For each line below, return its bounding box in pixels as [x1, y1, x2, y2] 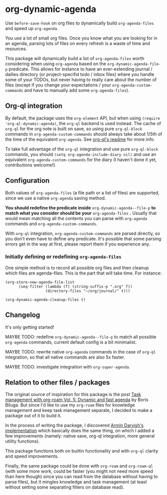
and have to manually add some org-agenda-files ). [24, 87, 130, 93]
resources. [5, 45, 27, 51]
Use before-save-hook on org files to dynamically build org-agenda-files [5, 20, 154, 26]
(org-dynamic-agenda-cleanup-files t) [5, 297, 86, 302]
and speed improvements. [5, 453, 59, 459]
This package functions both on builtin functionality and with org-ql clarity [5, 448, 159, 454]
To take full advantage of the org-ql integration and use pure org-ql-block [5, 146, 159, 152]
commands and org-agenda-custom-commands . [5, 220, 98, 226]
